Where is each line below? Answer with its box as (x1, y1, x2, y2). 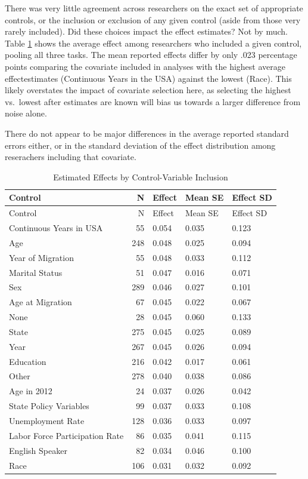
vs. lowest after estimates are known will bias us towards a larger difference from (5, 95, 301, 108)
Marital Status (9, 266, 63, 278)
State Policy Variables (9, 400, 89, 412)
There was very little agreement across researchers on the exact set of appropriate (5, 2, 303, 14)
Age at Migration (9, 296, 72, 308)
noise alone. (5, 107, 47, 119)
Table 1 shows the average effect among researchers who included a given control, (5, 36, 302, 49)
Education (9, 355, 46, 367)
